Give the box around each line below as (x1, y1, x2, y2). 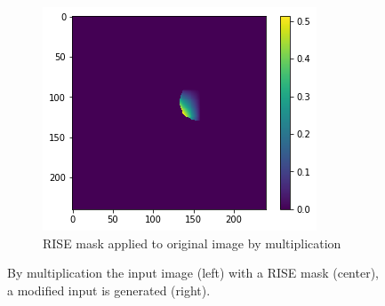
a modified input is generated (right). (7, 280, 211, 299)
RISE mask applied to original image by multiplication (43, 233, 341, 252)
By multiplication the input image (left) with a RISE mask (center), (7, 263, 379, 282)
